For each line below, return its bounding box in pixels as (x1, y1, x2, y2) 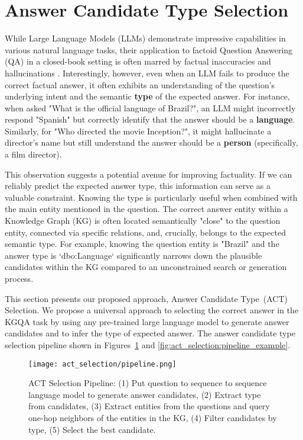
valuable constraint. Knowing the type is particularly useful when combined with (5, 191, 298, 203)
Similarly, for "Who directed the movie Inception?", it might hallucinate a (5, 124, 272, 137)
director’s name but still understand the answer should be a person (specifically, (5, 136, 298, 149)
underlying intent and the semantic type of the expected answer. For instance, (5, 90, 290, 102)
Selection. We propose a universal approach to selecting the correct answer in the (5, 304, 299, 316)
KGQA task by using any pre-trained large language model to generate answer (5, 315, 289, 327)
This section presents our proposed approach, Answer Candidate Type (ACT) (5, 292, 288, 304)
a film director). (5, 148, 62, 160)
